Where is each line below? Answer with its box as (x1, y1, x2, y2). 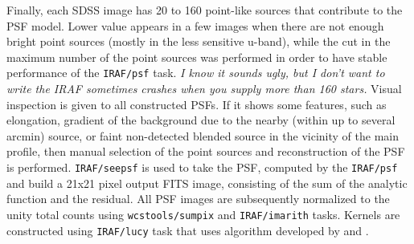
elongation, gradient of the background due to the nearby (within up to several (6, 112, 396, 128)
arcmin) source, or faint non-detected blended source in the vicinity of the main (6, 127, 399, 144)
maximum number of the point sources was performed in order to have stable (6, 48, 387, 65)
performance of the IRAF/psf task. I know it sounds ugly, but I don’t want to (6, 64, 385, 81)
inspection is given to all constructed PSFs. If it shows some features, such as (6, 96, 387, 112)
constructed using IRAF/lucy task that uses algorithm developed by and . (6, 222, 369, 238)
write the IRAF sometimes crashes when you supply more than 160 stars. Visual (6, 80, 402, 97)
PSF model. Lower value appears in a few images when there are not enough (6, 17, 384, 34)
